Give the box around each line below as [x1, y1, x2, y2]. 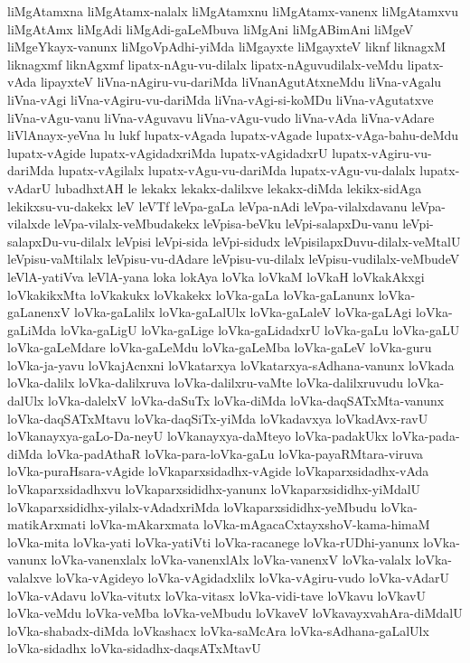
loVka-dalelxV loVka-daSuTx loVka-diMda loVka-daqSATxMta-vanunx [48, 391, 445, 410]
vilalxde [7, 214, 51, 233]
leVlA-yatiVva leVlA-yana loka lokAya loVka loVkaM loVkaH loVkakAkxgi [7, 266, 425, 285]
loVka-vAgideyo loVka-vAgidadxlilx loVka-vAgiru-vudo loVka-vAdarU [55, 568, 449, 586]
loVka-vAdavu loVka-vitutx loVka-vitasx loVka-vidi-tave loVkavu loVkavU [7, 585, 426, 604]
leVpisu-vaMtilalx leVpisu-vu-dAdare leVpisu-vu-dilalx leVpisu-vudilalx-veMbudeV [7, 249, 460, 268]
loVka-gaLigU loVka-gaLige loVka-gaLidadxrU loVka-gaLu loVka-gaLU [60, 320, 460, 339]
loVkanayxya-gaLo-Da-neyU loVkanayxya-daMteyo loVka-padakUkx [7, 426, 389, 445]
